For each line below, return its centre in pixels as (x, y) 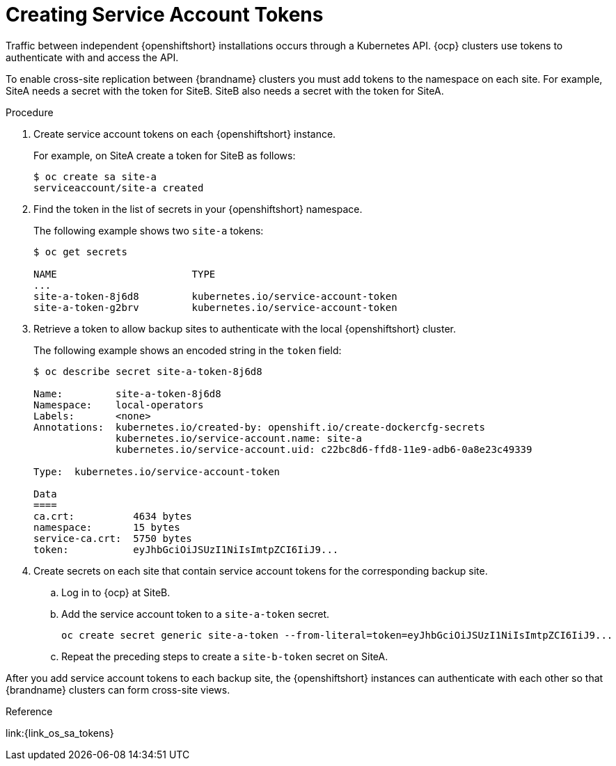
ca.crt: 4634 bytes (113, 516)
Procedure (30, 112)
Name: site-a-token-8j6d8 (127, 393)
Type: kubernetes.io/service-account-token (157, 471)
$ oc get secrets (80, 252)
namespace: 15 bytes (107, 527)
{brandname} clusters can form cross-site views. (118, 689)
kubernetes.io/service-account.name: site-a (239, 438)
